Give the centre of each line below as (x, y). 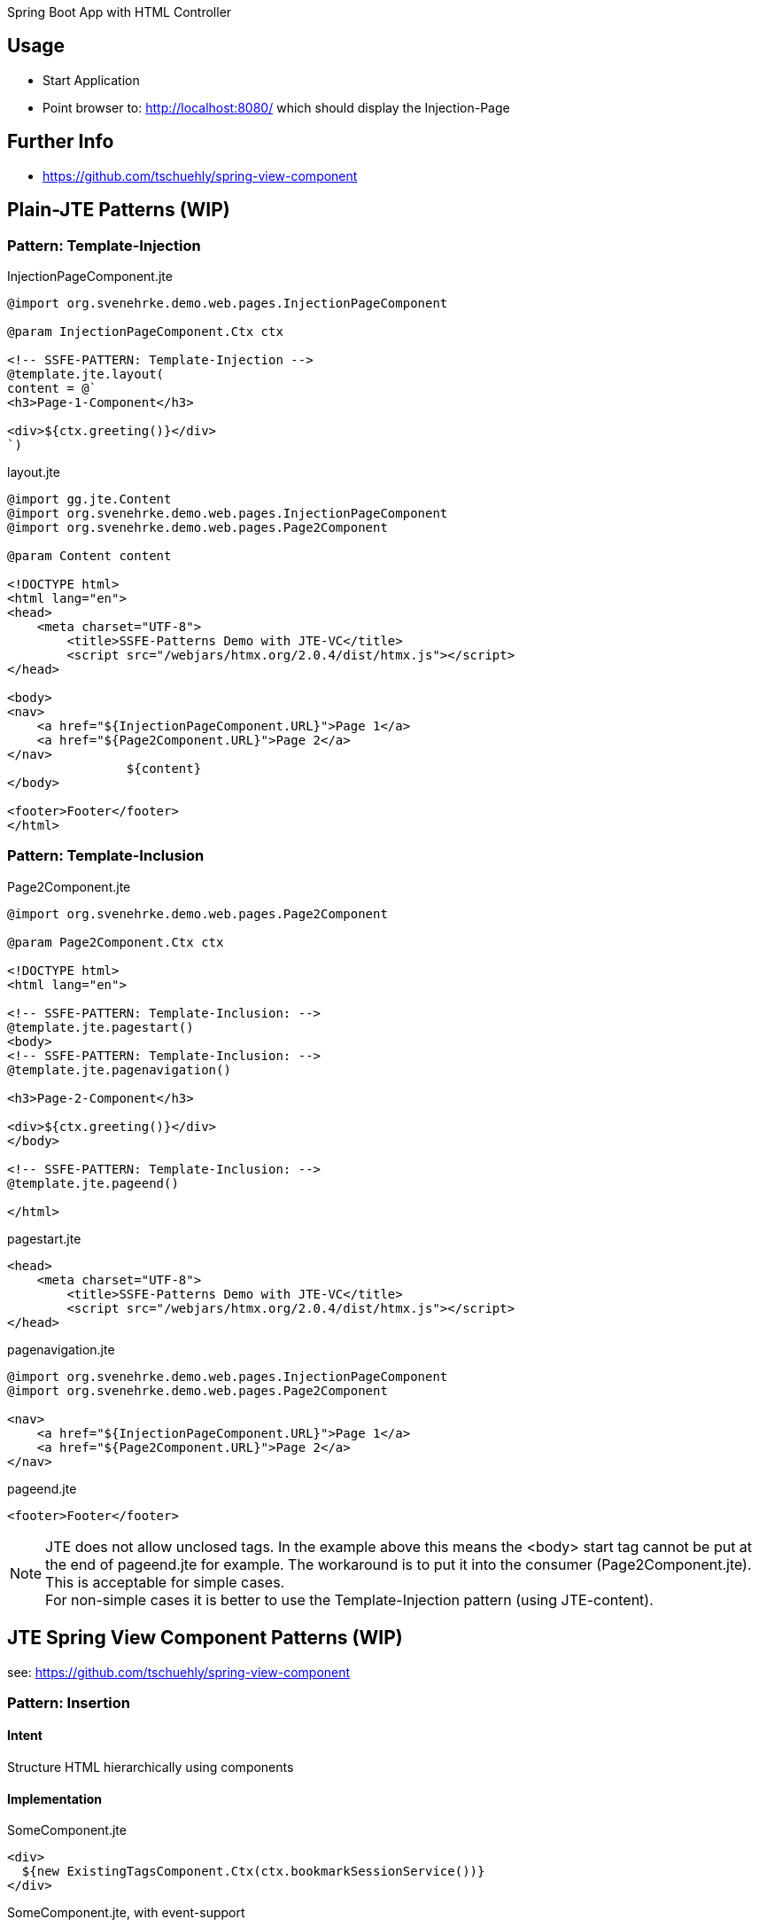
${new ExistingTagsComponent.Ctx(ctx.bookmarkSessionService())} (253, 1872)
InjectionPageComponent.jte (90, 276)
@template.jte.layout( (86, 374)
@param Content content (89, 555)
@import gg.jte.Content (89, 499)
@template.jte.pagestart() (101, 1027)
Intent (25, 1736)
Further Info (61, 142)
